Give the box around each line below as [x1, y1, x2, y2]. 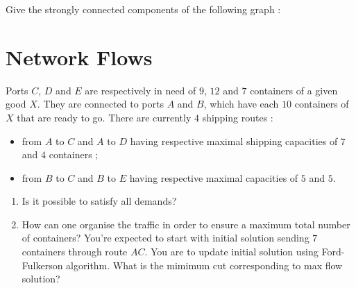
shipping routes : [202, 110, 273, 124]
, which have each [203, 96, 279, 111]
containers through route [22, 244, 128, 259]
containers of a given [250, 83, 338, 97]
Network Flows [6, 42, 153, 71]
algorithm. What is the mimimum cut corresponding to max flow [66, 257, 343, 272]
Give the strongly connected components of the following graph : [6, 2, 281, 16]
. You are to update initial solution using [144, 244, 319, 259]
